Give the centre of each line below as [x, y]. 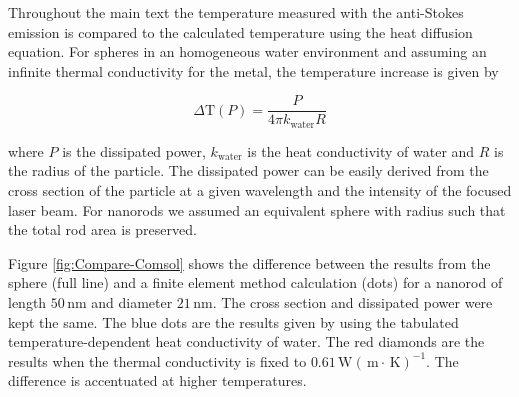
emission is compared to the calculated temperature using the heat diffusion [240, 31]
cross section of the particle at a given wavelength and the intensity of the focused [260, 190]
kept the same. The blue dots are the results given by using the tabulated [233, 321]
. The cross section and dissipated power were [352, 302]
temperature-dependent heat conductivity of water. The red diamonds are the [246, 341]
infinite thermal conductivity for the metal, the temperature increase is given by [253, 70]
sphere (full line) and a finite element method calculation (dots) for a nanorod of [255, 282]
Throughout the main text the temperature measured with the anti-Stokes [236, 12]
